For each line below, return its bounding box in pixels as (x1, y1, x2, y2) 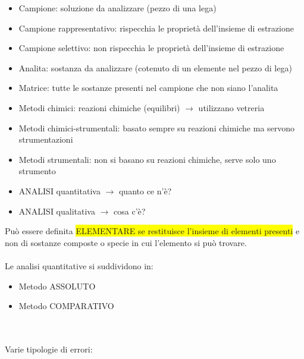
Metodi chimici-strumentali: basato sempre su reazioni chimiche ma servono (18, 121, 295, 134)
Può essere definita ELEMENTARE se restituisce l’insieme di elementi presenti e (5, 225, 300, 237)
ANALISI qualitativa (18, 204, 95, 217)
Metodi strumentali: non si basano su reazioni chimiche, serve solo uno (18, 153, 276, 165)
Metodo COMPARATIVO (18, 300, 114, 312)
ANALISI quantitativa (18, 184, 101, 197)
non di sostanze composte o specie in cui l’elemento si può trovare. (5, 236, 247, 248)
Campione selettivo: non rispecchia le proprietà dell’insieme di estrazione (18, 42, 284, 54)
